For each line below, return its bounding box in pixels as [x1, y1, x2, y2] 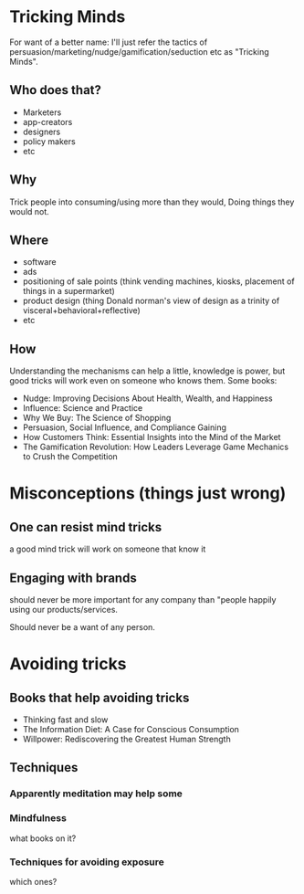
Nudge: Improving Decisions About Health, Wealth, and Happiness [22, 393, 273, 404]
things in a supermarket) [22, 286, 116, 297]
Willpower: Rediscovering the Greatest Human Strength [22, 733, 231, 744]
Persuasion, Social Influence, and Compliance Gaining [22, 422, 226, 433]
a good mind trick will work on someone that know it [9, 543, 206, 554]
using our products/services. [9, 605, 119, 615]
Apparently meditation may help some [9, 787, 183, 800]
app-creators [22, 116, 73, 127]
